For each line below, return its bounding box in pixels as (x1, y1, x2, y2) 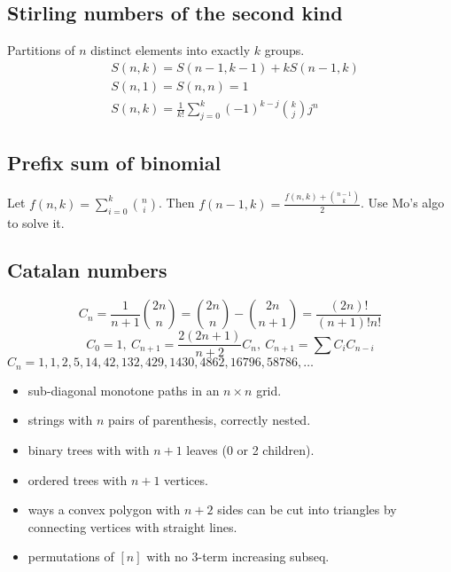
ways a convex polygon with (27, 500, 181, 519)
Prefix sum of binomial (7, 148, 222, 176)
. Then (159, 193, 195, 212)
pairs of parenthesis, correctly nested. (108, 411, 311, 429)
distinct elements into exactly (90, 41, 251, 59)
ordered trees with (27, 470, 128, 489)
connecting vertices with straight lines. (27, 517, 237, 536)
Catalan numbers (7, 256, 167, 284)
